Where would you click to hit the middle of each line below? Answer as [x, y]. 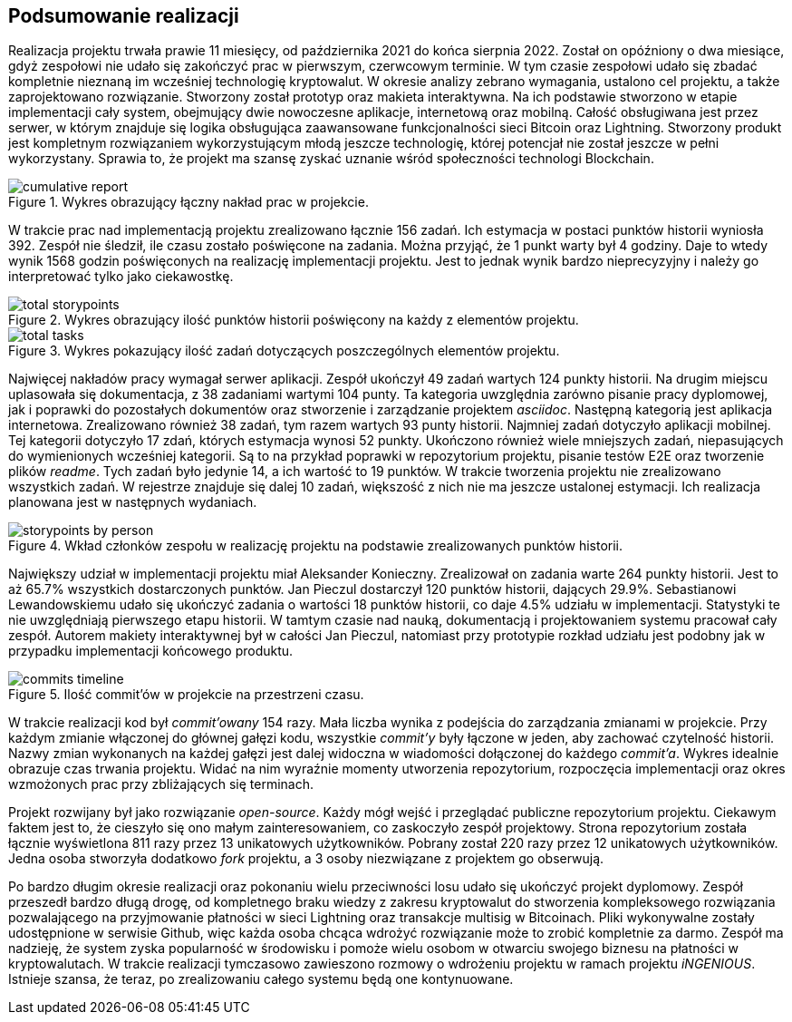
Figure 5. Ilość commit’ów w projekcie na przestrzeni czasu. [186, 695]
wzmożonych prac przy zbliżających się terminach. [161, 784]
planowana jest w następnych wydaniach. [133, 502]
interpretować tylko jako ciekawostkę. [121, 277]
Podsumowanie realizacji [124, 16]
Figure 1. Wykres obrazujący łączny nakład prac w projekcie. [188, 202]
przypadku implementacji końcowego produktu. [151, 651]
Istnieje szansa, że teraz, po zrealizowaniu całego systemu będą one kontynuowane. [261, 979]
